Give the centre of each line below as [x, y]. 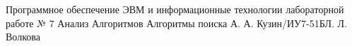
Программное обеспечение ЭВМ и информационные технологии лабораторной [175, 9]
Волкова [23, 37]
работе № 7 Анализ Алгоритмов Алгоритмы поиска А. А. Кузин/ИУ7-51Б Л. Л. [176, 23]
